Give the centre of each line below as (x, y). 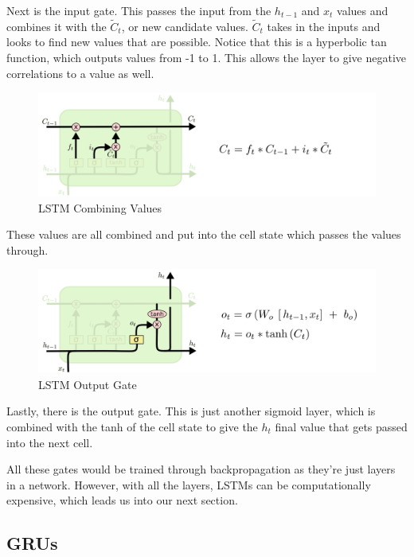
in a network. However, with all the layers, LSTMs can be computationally (189, 484)
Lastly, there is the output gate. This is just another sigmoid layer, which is (191, 411)
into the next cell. (50, 442)
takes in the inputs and (324, 26)
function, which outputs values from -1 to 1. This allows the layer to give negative (207, 57)
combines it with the (57, 26)
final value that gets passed (341, 427)
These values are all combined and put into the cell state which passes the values (204, 234)
